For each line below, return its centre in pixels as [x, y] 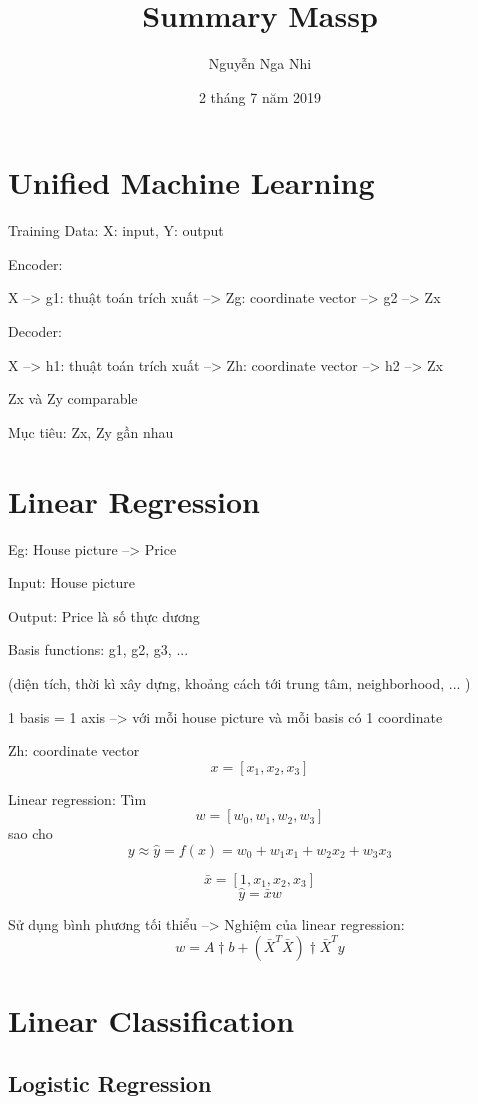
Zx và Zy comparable [73, 398]
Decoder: [35, 331]
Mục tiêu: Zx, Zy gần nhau [91, 431]
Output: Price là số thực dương [104, 615]
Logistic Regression [110, 1083]
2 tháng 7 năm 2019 [260, 96]
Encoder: [35, 263]
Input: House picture [71, 582]
